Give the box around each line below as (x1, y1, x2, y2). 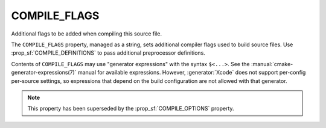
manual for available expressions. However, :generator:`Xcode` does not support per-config (77, 69, 306, 76)
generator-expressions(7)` (11, 69, 77, 76)
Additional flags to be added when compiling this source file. (11, 30, 162, 37)
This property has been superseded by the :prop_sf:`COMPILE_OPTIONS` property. (27, 105, 235, 112)
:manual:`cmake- (251, 60, 293, 67)
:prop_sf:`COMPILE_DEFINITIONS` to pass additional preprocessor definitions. (11, 49, 205, 56)
